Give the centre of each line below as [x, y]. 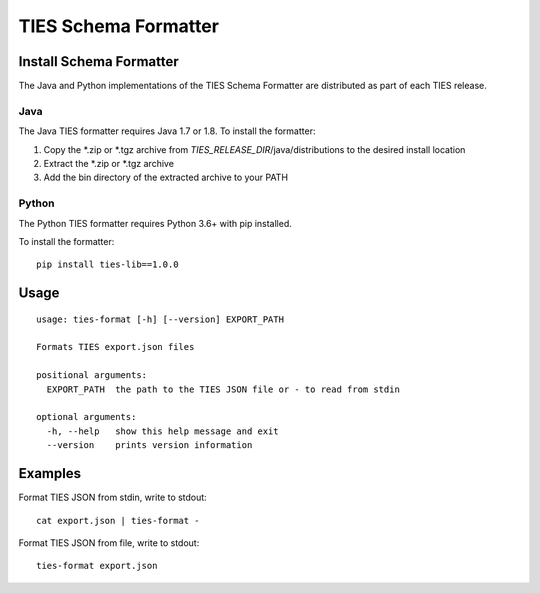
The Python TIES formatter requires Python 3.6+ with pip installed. [155, 223]
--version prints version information [149, 445]
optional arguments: [86, 417]
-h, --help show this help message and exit [162, 431]
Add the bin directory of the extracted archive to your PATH [166, 177]
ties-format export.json [97, 566]
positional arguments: [92, 375]
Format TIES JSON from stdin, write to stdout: [112, 497]
